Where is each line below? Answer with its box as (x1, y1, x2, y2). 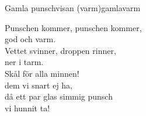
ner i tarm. (5, 56, 44, 68)
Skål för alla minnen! (5, 67, 79, 79)
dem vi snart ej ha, (5, 79, 73, 91)
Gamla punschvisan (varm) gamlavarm (5, 2, 141, 13)
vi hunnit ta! (5, 101, 50, 114)
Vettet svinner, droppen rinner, (5, 44, 116, 56)
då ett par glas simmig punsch (5, 90, 113, 103)
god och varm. (5, 33, 56, 45)
